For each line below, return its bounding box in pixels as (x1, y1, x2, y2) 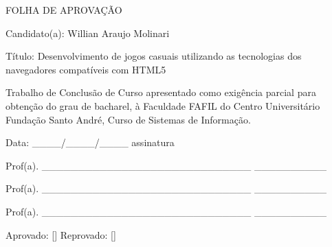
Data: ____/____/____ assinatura (5, 135, 175, 150)
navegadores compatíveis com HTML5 (5, 62, 166, 76)
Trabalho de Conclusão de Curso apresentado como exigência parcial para (5, 85, 316, 99)
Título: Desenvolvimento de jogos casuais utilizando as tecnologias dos (5, 49, 302, 63)
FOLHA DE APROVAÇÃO (5, 3, 122, 16)
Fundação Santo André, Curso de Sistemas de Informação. (5, 112, 251, 126)
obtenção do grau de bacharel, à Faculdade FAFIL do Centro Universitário (5, 98, 320, 113)
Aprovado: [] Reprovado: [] (5, 227, 116, 242)
